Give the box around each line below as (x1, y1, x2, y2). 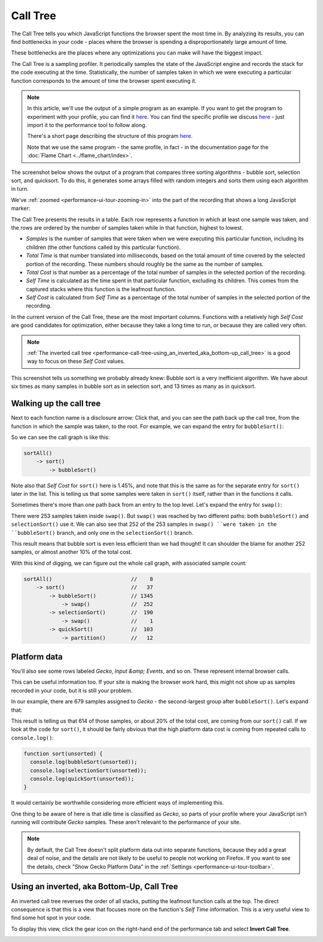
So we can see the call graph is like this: (11, 434, 110, 441)
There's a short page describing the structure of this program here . (27, 133, 193, 140)
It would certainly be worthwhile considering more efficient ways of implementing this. (11, 799, 224, 806)
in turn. (11, 185, 29, 192)
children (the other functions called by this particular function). (26, 243, 181, 251)
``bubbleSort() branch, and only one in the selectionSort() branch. (11, 529, 194, 536)
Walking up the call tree (11, 399, 101, 409)
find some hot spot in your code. (11, 914, 92, 922)
